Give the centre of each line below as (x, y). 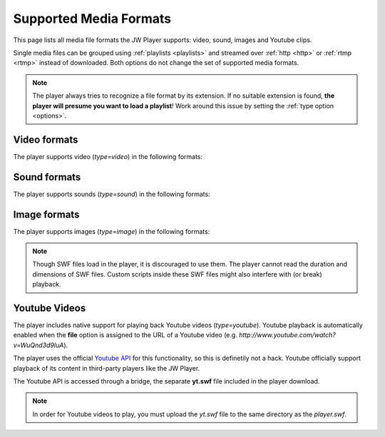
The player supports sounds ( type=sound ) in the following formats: (112, 194)
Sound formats (47, 177)
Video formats (46, 139)
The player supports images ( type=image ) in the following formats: (112, 231)
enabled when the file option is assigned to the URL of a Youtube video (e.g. (125, 335)
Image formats (46, 214)
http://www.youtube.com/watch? (288, 335)
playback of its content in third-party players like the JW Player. (107, 368)
